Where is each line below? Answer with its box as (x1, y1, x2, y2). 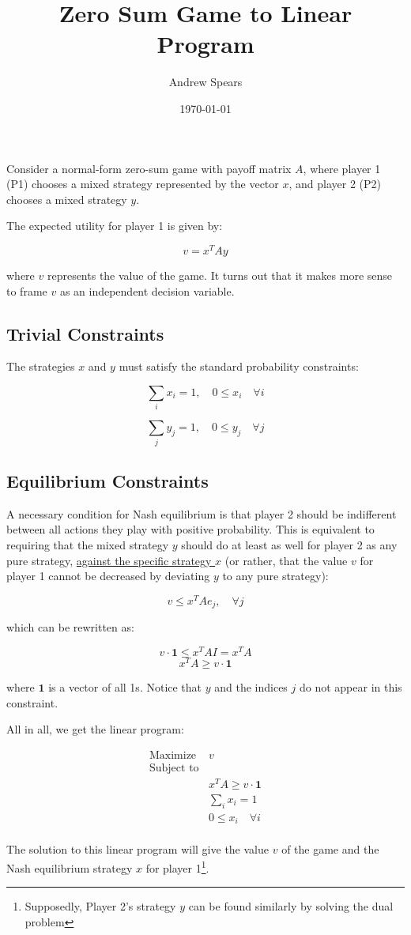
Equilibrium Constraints (6, 468, 209, 492)
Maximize (149, 749, 197, 761)
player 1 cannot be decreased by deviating (6, 567, 210, 584)
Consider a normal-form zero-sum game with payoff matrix (6, 160, 292, 176)
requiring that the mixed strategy (6, 536, 169, 552)
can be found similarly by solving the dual (188, 898, 394, 914)
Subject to (149, 762, 199, 774)
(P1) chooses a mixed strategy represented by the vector (6, 175, 279, 192)
